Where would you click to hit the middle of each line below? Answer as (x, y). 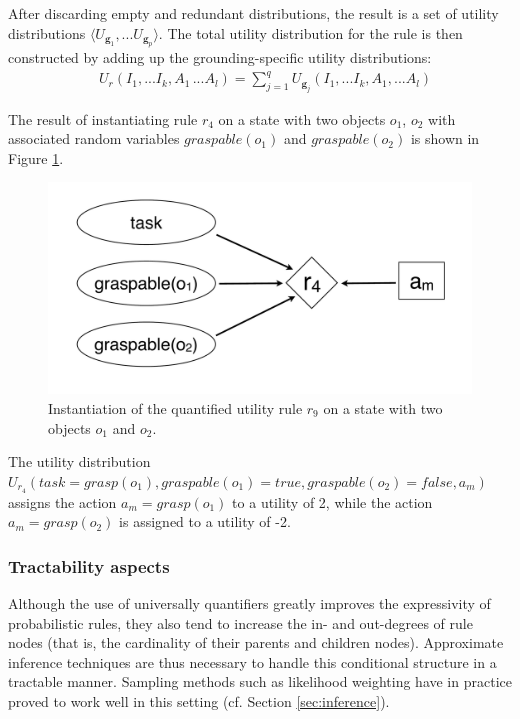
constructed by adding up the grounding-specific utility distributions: (220, 57)
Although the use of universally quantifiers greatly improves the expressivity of (249, 602)
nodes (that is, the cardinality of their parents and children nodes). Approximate (256, 642)
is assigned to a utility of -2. (205, 521)
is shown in (445, 138)
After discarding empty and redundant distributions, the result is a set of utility (253, 13)
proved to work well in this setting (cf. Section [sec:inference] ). (199, 700)
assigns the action (62, 501)
